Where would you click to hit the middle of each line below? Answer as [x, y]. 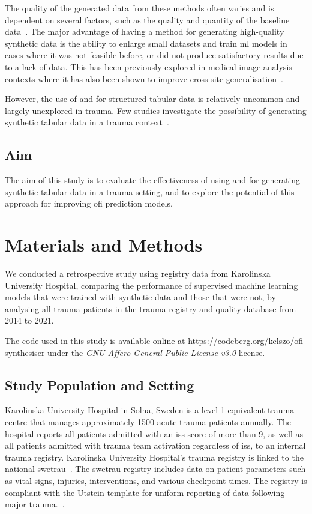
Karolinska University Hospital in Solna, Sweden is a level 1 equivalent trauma [150, 410]
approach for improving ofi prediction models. [89, 203]
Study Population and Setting [100, 385]
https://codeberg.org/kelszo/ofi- [247, 341]
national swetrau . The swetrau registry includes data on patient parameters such [155, 469]
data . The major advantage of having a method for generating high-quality [145, 32]
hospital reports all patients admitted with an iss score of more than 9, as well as [154, 433]
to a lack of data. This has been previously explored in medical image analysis [148, 66]
